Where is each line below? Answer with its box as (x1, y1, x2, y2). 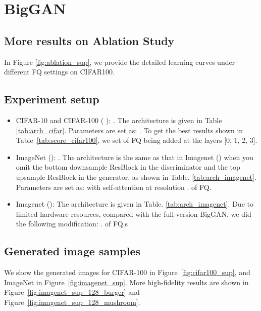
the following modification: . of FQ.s (16, 218, 128, 229)
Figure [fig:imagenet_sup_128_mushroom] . (4, 296, 140, 307)
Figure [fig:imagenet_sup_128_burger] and (4, 287, 140, 297)
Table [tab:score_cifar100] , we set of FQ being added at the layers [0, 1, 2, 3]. (16, 135, 257, 145)
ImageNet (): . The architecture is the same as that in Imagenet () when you (16, 151, 253, 162)
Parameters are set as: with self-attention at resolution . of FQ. (16, 181, 212, 192)
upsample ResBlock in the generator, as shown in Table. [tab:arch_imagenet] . (16, 171, 256, 182)
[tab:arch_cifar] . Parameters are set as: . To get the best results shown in (16, 125, 243, 135)
